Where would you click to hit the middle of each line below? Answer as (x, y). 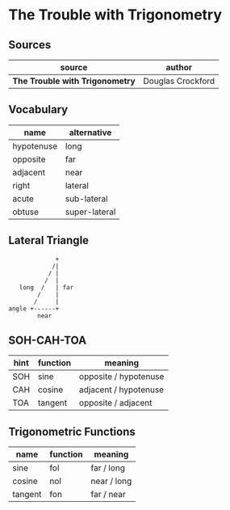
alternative (90, 133)
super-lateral (90, 212)
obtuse (25, 212)
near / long (111, 481)
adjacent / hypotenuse (121, 390)
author (179, 67)
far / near (109, 495)
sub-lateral (86, 198)
